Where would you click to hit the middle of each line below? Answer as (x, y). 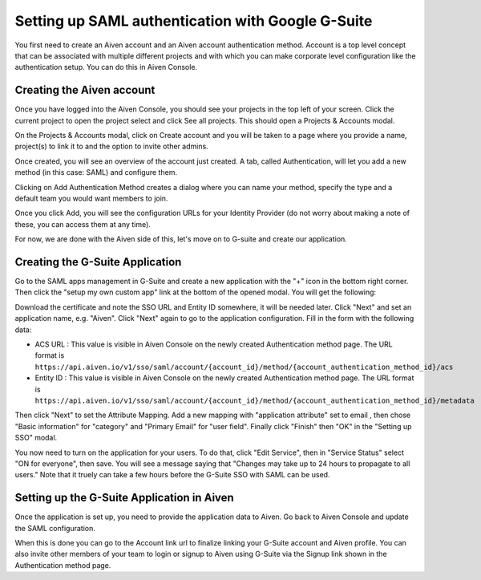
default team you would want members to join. (91, 198)
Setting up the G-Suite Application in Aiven (124, 498)
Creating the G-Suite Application (98, 262)
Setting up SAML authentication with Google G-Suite (194, 21)
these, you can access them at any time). (83, 224)
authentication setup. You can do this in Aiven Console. (106, 67)
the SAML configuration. (55, 528)
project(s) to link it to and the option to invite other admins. (111, 146)
